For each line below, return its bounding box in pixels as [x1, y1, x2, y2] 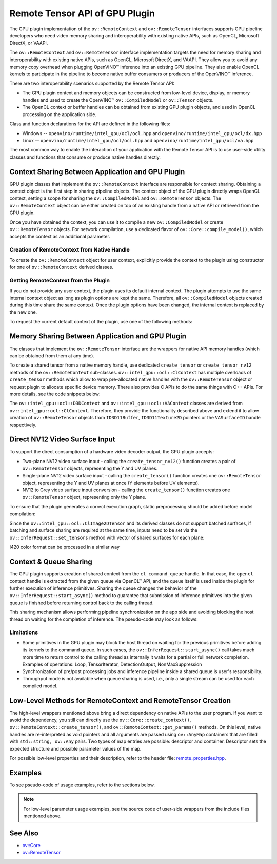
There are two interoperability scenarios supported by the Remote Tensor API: [9, 80, 174, 87]
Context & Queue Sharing [9, 557, 92, 566]
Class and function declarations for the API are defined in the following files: [9, 121, 170, 127]
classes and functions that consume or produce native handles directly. [9, 154, 161, 160]
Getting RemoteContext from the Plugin [9, 277, 110, 284]
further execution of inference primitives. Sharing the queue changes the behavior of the [9, 585, 197, 591]
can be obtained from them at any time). [9, 352, 95, 359]
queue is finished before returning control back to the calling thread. [9, 600, 154, 606]
